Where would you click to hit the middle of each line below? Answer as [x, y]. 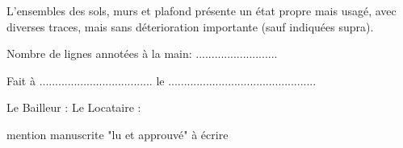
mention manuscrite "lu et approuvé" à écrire [118, 134]
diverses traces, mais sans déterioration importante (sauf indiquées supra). [190, 26]
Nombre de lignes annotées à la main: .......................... [142, 53]
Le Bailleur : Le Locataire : [74, 107]
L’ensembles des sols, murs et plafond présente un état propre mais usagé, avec [201, 10]
